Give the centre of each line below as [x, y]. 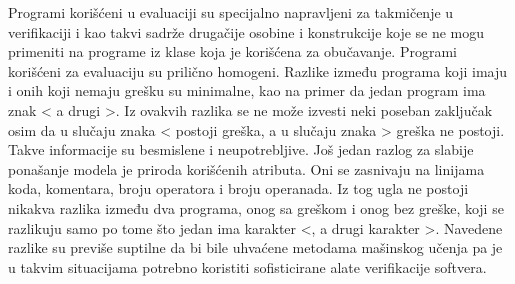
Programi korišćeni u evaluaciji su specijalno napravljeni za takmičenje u [231, 12]
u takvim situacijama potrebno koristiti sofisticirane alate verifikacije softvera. [247, 266]
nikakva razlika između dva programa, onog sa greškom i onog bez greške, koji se [256, 207]
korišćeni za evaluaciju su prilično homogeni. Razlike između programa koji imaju [258, 70]
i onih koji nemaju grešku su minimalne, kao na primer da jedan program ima [247, 90]
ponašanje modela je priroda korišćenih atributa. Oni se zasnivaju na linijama [246, 168]
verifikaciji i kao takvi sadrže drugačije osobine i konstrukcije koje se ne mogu [246, 31]
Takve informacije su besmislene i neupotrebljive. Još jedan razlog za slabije [241, 149]
